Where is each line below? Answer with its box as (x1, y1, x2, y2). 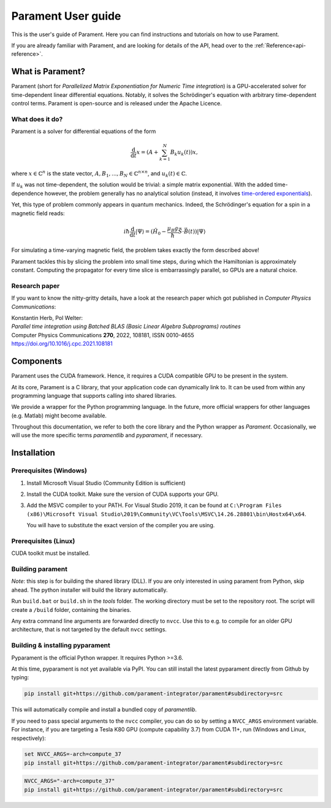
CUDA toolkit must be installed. (11, 549, 90, 557)
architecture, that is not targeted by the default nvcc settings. (11, 626, 167, 633)
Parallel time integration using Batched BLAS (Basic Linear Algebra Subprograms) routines (11, 322, 242, 330)
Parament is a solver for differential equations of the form (11, 128, 156, 135)
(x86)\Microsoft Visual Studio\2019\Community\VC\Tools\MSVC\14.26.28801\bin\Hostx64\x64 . (26, 510, 306, 517)
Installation (11, 448, 55, 458)
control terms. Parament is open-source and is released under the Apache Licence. (11, 100, 222, 107)
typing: (11, 674, 29, 681)
